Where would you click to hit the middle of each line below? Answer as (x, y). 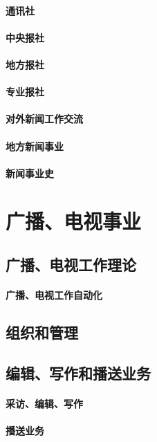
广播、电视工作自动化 (54, 295)
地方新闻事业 (35, 146)
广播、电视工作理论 (71, 265)
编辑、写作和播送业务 (78, 372)
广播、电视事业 (74, 220)
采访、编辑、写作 (44, 403)
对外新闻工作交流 (44, 119)
